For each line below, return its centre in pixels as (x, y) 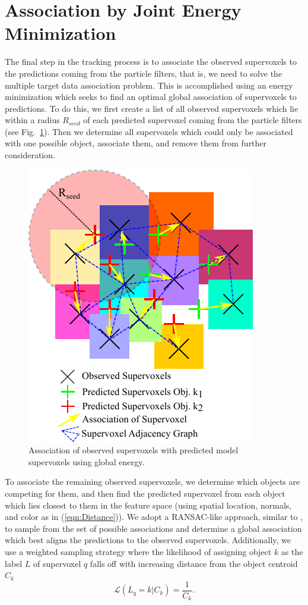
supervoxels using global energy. (87, 461)
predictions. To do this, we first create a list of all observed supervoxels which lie (152, 108)
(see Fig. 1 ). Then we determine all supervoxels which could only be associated (149, 131)
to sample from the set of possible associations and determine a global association (153, 528)
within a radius (32, 120)
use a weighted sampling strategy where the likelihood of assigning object (138, 551)
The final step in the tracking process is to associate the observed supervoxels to (151, 62)
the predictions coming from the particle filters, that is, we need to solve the (144, 73)
